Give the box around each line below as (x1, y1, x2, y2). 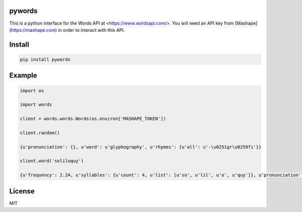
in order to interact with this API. (58, 27, 125, 33)
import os (20, 88, 44, 93)
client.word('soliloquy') (20, 158, 84, 164)
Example (9, 71, 37, 80)
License (9, 187, 35, 195)
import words (20, 102, 52, 108)
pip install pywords (20, 56, 70, 62)
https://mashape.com (11, 27, 55, 33)
